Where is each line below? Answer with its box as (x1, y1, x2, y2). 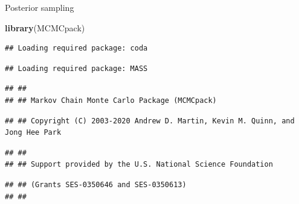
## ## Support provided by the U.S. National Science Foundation (5, 160, 273, 169)
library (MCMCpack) (5, 21, 85, 34)
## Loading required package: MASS (5, 64, 148, 73)
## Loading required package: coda (5, 44, 148, 53)
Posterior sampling (5, 1, 74, 13)
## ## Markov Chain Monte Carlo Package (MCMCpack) (5, 96, 217, 105)
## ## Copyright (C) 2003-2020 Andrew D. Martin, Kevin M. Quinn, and (5, 116, 295, 125)
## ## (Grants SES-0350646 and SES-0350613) (5, 180, 187, 189)
